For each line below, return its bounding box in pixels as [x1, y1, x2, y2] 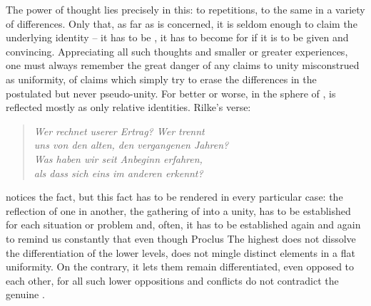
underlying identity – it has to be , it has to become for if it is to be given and [6, 30, 349, 45]
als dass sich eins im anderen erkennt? [34, 165, 203, 180]
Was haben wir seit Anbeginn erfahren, [34, 151, 203, 166]
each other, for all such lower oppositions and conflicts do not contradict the [6, 273, 339, 287]
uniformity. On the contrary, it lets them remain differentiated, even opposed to [6, 259, 355, 274]
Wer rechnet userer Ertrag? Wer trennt [34, 123, 205, 138]
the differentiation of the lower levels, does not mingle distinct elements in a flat [6, 245, 355, 260]
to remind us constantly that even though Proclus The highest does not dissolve [6, 231, 356, 246]
